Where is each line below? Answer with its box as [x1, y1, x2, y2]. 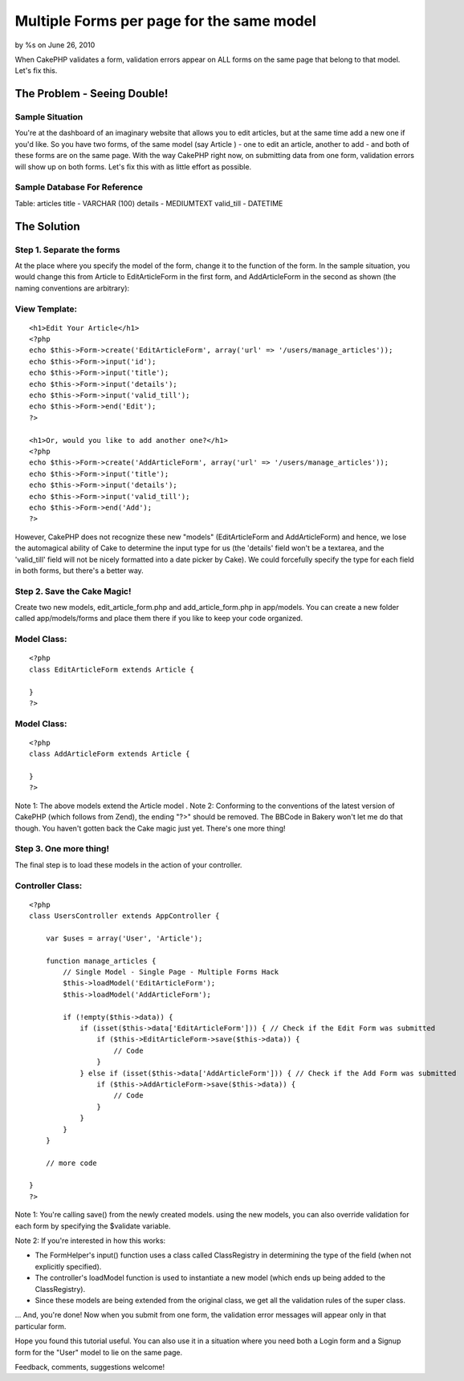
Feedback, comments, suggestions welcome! [14, 1362, 165, 1371]
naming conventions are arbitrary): [14, 283, 130, 293]
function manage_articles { [45, 956, 157, 965]
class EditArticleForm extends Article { [29, 664, 194, 674]
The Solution [14, 219, 80, 233]
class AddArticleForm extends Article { [29, 749, 190, 758]
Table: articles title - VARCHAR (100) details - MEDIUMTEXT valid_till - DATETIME [14, 198, 283, 208]
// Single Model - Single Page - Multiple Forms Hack [63, 968, 279, 977]
